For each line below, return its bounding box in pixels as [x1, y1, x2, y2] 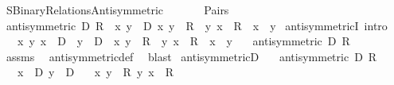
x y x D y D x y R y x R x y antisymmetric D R [17, 33, 350, 49]
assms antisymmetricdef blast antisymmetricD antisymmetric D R [6, 48, 377, 64]
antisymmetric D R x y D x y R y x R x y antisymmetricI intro [6, 17, 388, 33]
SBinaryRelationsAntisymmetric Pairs [6, 2, 229, 17]
